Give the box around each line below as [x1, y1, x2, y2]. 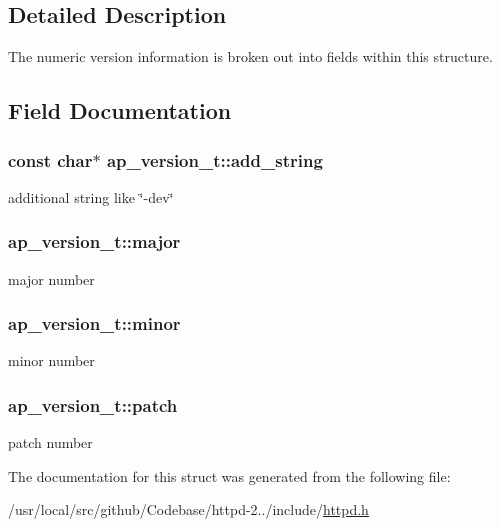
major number [8, 268, 95, 289]
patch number [8, 432, 93, 453]
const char [8, 147, 93, 172]
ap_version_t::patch [8, 392, 178, 417]
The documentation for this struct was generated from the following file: [8, 465, 451, 486]
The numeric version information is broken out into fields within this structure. [8, 46, 493, 67]
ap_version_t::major [8, 229, 181, 254]
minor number [8, 350, 95, 371]
